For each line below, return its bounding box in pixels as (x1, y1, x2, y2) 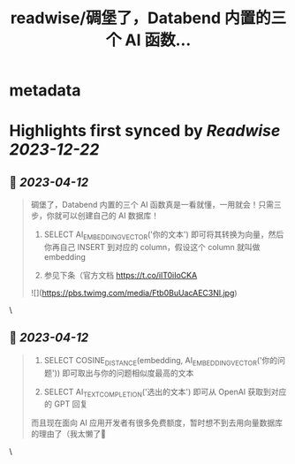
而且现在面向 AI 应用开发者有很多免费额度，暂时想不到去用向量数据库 (30, 417, 284, 429)
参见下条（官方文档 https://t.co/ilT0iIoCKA (43, 270, 198, 280)
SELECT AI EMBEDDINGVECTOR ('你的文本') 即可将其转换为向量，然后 (43, 229, 284, 241)
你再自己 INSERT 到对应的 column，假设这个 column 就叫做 (43, 241, 261, 252)
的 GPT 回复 (43, 399, 88, 409)
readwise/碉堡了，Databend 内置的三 (10, 8, 287, 28)
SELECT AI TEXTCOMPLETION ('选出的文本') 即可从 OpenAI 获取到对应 (43, 386, 287, 399)
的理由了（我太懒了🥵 (30, 429, 106, 439)
